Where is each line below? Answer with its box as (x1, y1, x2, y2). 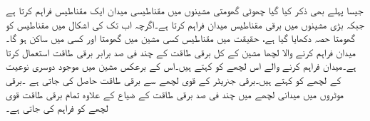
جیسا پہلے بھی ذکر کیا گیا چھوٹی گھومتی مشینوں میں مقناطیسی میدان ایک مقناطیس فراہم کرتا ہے (6, 3, 364, 17)
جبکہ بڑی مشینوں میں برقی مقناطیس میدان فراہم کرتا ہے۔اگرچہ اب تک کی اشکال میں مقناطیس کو (6, 16, 364, 31)
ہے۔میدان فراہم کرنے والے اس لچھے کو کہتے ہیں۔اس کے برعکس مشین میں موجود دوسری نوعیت (6, 58, 356, 73)
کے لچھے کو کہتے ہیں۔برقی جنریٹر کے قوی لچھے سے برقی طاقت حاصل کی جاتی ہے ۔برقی (6, 72, 341, 87)
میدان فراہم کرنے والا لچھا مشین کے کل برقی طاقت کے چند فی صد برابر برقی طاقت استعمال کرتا (6, 44, 356, 59)
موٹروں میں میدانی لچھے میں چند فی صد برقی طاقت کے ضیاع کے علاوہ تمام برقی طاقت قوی (6, 86, 344, 101)
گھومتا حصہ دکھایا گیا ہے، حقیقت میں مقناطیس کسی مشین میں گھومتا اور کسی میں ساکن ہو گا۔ (6, 31, 355, 46)
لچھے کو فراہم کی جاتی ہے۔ (6, 100, 108, 115)
